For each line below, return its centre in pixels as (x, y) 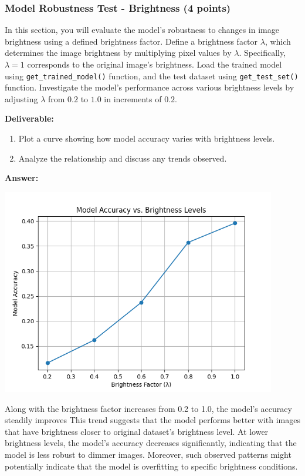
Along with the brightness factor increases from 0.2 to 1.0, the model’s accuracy (148, 408)
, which (278, 41)
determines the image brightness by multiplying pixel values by (118, 53)
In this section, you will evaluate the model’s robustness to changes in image (142, 30)
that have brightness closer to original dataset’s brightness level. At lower (137, 431)
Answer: (22, 178)
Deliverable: (29, 118)
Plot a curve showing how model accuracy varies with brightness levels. (147, 138)
